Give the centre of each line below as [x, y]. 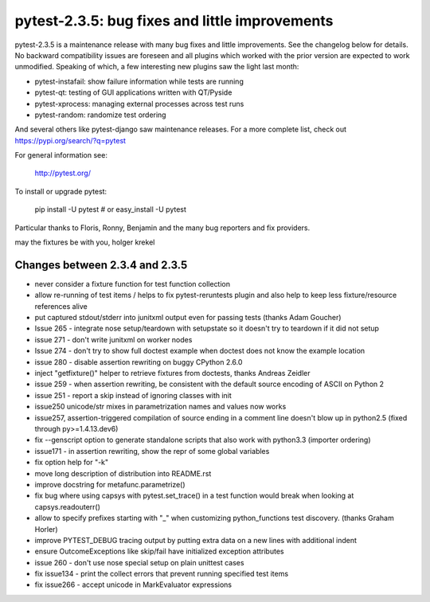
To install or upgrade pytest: [61, 191]
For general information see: [61, 155]
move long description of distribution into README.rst [123, 473]
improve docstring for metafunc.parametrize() [110, 484]
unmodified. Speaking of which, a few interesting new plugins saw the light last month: [157, 67]
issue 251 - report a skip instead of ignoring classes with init [133, 395]
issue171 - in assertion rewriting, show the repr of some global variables [152, 451]
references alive [61, 306]
